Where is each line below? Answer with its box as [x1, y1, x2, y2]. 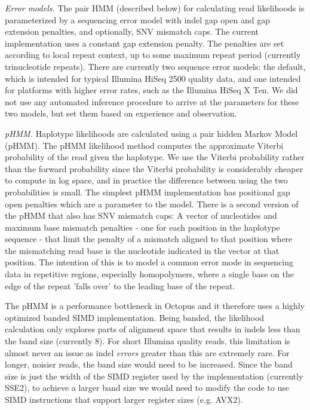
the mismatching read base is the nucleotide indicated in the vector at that [5, 244, 280, 256]
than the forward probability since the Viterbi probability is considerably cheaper [5, 162, 303, 175]
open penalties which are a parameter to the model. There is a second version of [5, 197, 299, 210]
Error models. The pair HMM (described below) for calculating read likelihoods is [5, 2, 305, 14]
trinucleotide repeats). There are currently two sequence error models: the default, [5, 60, 306, 72]
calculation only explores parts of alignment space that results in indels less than [5, 323, 300, 335]
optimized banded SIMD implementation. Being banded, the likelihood [5, 311, 265, 323]
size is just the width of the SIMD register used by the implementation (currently [5, 369, 303, 382]
